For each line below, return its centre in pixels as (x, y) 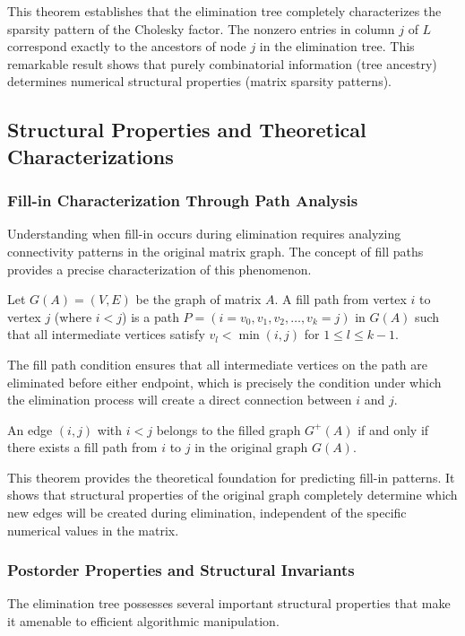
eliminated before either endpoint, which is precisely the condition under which (224, 382)
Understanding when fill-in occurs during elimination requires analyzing (204, 234)
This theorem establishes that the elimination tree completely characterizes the (224, 11)
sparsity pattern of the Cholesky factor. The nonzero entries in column (201, 28)
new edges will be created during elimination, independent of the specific (207, 513)
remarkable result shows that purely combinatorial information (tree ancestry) (222, 63)
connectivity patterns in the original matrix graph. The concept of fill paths (215, 251)
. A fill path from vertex (340, 299)
